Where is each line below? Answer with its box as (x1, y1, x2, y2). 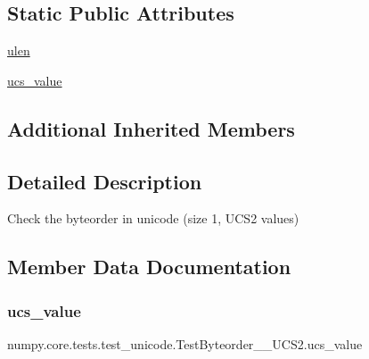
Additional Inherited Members (7, 114, 295, 142)
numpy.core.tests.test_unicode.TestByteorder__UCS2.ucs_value (7, 334, 363, 353)
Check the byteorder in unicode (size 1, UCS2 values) (7, 209, 299, 228)
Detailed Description (7, 167, 202, 195)
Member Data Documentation (7, 253, 291, 280)
